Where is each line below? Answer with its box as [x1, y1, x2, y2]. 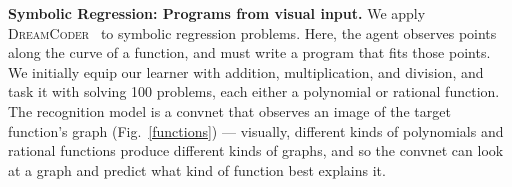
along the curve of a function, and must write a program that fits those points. [8, 42, 491, 63]
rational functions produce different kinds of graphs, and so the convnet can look [8, 140, 504, 161]
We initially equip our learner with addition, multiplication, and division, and [8, 61, 484, 82]
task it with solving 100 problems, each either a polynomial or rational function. [8, 81, 500, 102]
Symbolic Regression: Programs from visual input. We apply [8, 3, 426, 23]
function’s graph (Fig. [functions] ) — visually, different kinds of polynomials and [8, 120, 504, 141]
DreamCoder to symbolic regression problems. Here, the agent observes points [8, 22, 497, 43]
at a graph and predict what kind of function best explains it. [8, 159, 386, 180]
